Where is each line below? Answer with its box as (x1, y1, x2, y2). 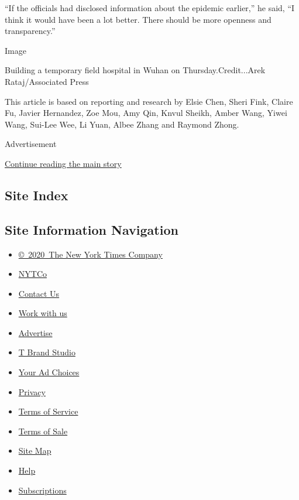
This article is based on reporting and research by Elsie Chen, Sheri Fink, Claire (5, 95, 293, 107)
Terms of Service (18, 405, 78, 417)
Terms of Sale (18, 424, 68, 437)
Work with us (18, 307, 67, 319)
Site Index (5, 186, 68, 204)
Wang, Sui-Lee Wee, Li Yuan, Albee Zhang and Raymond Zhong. (5, 118, 239, 130)
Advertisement (5, 138, 57, 150)
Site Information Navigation (5, 220, 178, 238)
